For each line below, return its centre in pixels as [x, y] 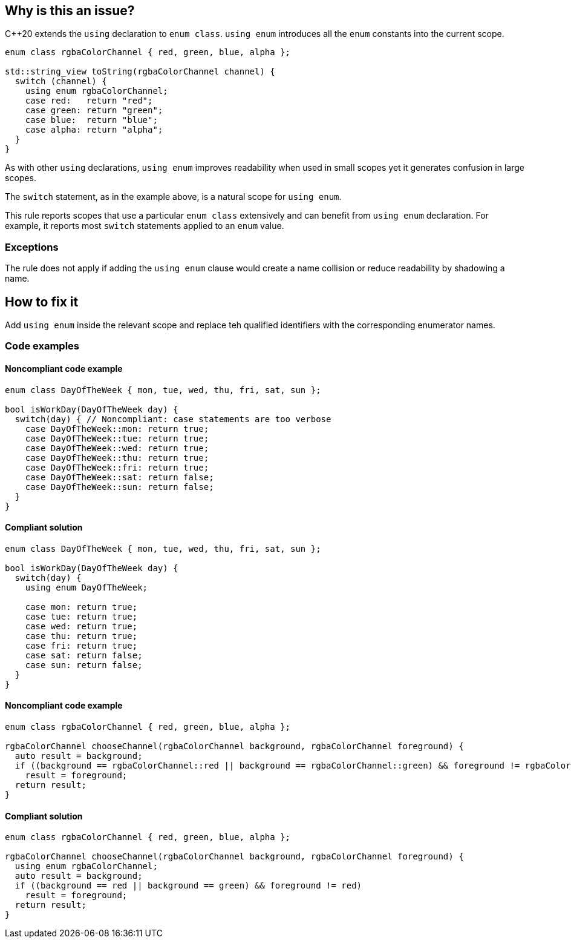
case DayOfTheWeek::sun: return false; [119, 487]
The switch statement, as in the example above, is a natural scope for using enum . [173, 197]
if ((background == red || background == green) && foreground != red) [188, 886]
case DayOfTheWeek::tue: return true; [117, 438]
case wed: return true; [81, 626]
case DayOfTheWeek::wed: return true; [117, 448]
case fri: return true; [81, 645]
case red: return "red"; [89, 101]
